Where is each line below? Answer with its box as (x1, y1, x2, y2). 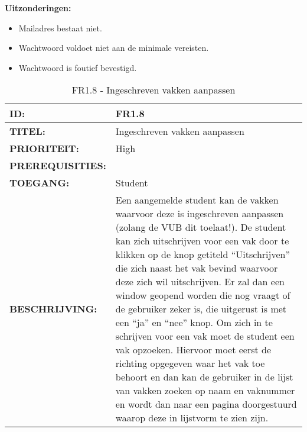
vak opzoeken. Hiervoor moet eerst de (115, 343, 272, 357)
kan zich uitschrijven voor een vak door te (115, 234, 289, 248)
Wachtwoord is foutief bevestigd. (18, 61, 137, 73)
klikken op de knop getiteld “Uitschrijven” (115, 247, 290, 262)
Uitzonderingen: (5, 2, 71, 14)
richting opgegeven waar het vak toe (115, 356, 265, 370)
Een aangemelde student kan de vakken (115, 193, 279, 207)
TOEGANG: (9, 176, 70, 190)
